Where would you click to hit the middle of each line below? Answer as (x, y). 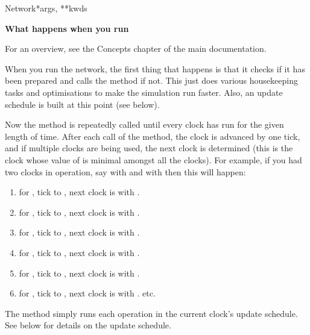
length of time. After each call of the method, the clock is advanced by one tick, (153, 136)
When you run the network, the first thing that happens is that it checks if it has (155, 68)
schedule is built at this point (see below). (82, 104)
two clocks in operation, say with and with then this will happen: (125, 171)
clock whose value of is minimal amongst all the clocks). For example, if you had (153, 159)
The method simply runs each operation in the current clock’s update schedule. (151, 313)
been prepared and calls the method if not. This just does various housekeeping (151, 80)
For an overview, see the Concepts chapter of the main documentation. (136, 49)
